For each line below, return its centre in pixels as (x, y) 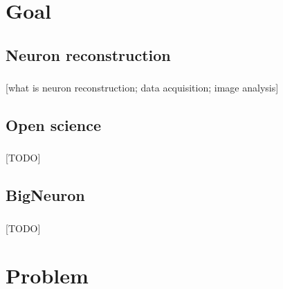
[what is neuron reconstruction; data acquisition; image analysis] (142, 88)
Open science (54, 125)
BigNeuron (45, 195)
